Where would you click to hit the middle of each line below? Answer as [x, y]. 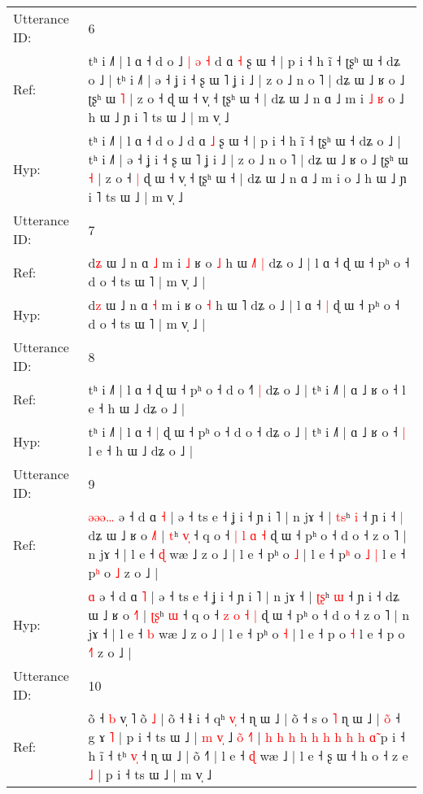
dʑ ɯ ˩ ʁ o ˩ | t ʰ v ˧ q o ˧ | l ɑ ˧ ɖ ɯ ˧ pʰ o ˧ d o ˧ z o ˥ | [247, 535]
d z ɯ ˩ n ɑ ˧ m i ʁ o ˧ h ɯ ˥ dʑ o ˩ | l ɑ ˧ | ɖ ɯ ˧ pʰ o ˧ [244, 305]
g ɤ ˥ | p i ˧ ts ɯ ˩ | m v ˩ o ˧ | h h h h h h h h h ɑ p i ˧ [246, 737]
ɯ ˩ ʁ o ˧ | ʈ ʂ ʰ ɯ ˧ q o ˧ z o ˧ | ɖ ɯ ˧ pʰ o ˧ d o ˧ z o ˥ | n [249, 615]
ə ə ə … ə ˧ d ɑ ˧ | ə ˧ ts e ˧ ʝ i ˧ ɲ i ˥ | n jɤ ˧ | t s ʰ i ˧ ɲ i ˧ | [246, 516]
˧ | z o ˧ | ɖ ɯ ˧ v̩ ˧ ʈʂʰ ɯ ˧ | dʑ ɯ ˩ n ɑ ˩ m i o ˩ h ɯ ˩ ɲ [247, 178]
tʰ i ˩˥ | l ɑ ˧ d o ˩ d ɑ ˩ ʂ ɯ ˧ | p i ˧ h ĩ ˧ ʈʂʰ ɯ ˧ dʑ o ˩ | [244, 140]
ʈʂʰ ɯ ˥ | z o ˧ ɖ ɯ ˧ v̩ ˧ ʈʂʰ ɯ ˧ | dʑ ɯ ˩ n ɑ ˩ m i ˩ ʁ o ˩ [246, 98]
